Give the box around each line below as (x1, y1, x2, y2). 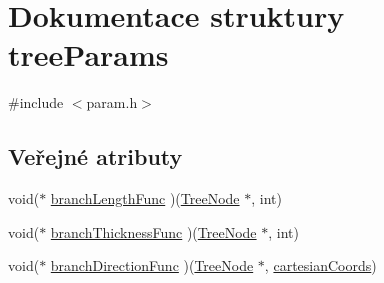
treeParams (8, 34, 169, 75)
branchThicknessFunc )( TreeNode (50, 221, 257, 242)
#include (8, 92, 64, 113)
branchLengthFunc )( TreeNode (50, 188, 240, 209)
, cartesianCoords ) (264, 255, 377, 276)
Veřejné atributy (8, 141, 183, 172)
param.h (86, 92, 138, 113)
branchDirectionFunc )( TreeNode (50, 255, 254, 276)
